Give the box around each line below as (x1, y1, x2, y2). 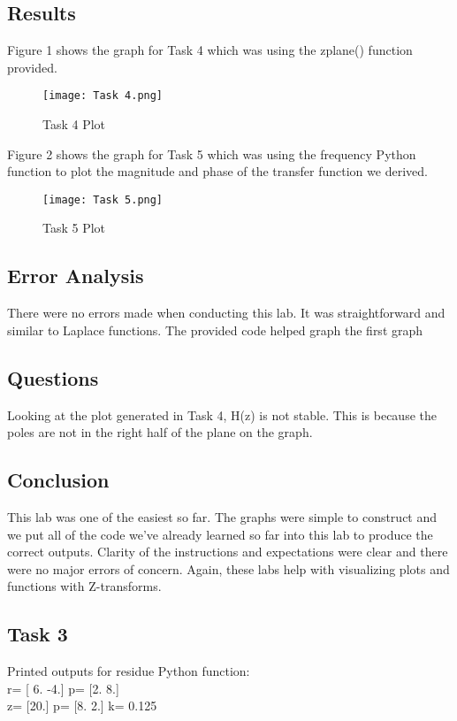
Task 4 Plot (42, 115, 106, 134)
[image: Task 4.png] (42, 89, 164, 103)
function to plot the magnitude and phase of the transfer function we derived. (7, 162, 428, 180)
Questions (7, 364, 99, 391)
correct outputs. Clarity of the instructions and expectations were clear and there (7, 542, 448, 561)
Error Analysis (7, 262, 144, 289)
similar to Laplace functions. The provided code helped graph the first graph (7, 320, 423, 339)
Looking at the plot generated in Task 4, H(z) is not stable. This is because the (7, 405, 437, 424)
